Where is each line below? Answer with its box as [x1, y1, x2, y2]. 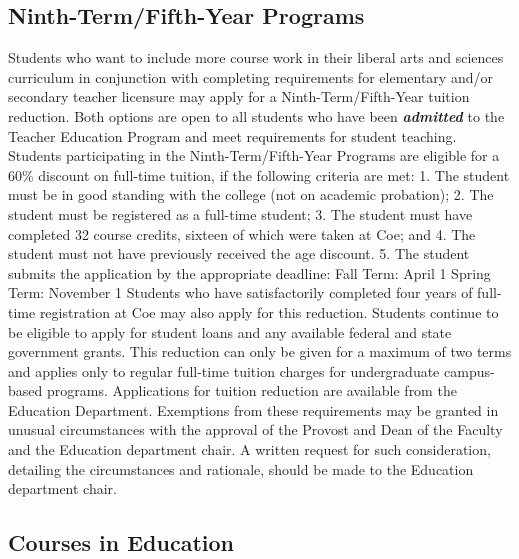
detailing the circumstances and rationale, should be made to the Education [8, 458, 474, 479]
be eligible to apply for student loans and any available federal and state [8, 321, 452, 342]
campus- [444, 360, 495, 381]
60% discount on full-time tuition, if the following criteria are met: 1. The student [8, 164, 510, 185]
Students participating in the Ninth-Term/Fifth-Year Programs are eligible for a [8, 145, 500, 166]
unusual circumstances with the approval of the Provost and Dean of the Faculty [8, 419, 503, 440]
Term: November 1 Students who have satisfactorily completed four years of [8, 282, 473, 303]
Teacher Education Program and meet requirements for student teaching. [8, 125, 457, 146]
